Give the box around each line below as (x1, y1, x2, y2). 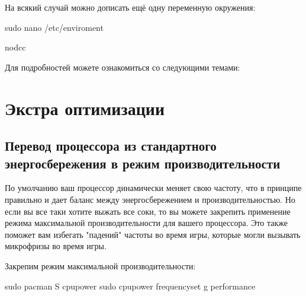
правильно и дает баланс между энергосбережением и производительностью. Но (5, 193, 295, 205)
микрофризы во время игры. (5, 240, 107, 252)
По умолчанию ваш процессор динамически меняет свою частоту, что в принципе (5, 182, 302, 194)
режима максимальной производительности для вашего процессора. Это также (5, 217, 288, 229)
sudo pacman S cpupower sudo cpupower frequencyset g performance (5, 279, 256, 292)
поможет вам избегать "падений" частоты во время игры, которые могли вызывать (5, 228, 301, 240)
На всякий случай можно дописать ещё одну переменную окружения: (5, 1, 256, 13)
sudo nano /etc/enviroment (5, 21, 104, 33)
